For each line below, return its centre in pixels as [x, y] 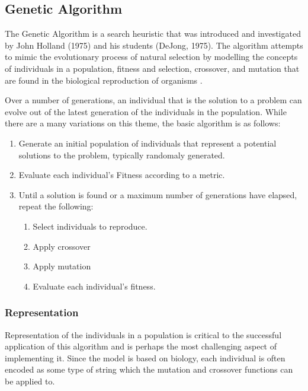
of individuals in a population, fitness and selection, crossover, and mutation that [152, 68]
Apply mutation [62, 266]
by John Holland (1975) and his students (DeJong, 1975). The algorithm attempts [154, 45]
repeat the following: [56, 206]
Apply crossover [62, 246]
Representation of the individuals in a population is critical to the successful [143, 334]
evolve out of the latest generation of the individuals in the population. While [146, 111]
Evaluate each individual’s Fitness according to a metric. [122, 175]
